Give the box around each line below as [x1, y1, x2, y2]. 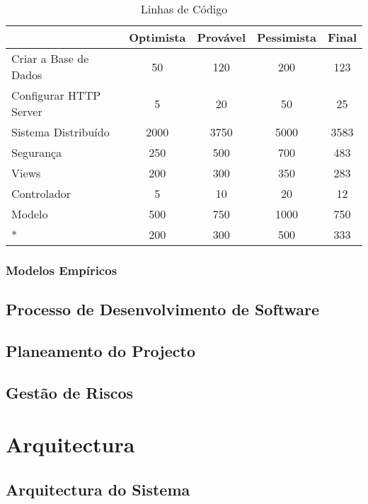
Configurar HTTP [11, 87, 101, 103]
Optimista [129, 29, 186, 45]
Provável [197, 29, 246, 45]
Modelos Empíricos [6, 261, 117, 279]
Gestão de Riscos [6, 381, 134, 403]
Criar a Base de [11, 50, 89, 66]
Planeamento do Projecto [6, 340, 195, 362]
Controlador [11, 185, 71, 201]
